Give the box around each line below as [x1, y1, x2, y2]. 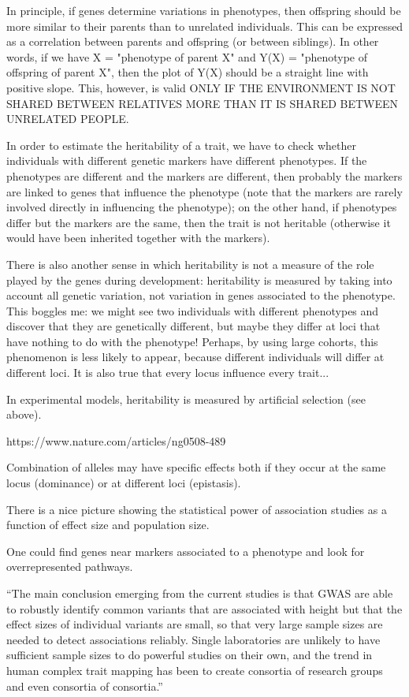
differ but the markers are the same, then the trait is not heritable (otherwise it [6, 214, 391, 230]
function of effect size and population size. [6, 516, 210, 533]
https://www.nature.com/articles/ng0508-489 [6, 432, 226, 449]
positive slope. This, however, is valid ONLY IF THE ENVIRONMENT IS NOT [6, 79, 396, 95]
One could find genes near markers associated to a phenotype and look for [6, 542, 365, 559]
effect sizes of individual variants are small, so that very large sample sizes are [6, 616, 383, 632]
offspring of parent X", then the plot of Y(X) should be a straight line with [6, 64, 369, 80]
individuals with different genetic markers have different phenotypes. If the [6, 152, 367, 169]
